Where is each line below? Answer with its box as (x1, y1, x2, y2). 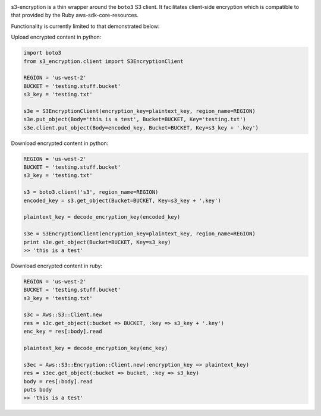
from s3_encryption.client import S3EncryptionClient (23, 58, 184, 65)
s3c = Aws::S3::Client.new (23, 311, 102, 318)
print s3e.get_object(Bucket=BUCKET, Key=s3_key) (23, 238, 171, 245)
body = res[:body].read (23, 378, 93, 385)
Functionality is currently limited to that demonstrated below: (11, 23, 160, 30)
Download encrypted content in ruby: (11, 262, 103, 269)
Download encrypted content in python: (11, 140, 109, 147)
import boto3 (23, 49, 62, 56)
